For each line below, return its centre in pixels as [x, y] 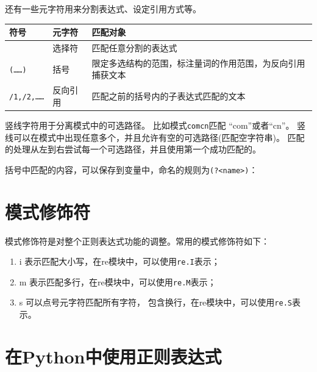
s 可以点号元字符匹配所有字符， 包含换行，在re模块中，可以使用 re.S [155, 302]
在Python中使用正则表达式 [113, 356]
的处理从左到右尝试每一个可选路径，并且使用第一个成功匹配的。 [133, 149]
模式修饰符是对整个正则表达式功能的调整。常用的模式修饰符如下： [137, 241]
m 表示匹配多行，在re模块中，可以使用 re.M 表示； [118, 281]
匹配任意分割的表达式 [134, 47]
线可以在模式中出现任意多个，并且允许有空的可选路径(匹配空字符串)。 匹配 [155, 137]
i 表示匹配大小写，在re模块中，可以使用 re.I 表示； [119, 261]
